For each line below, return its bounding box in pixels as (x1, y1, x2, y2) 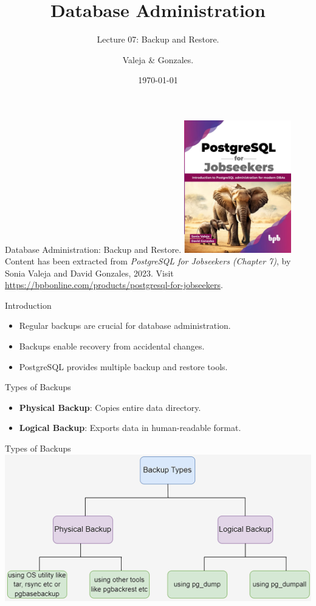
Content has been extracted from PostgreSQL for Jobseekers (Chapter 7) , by (5, 255, 291, 267)
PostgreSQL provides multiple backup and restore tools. (19, 360, 228, 373)
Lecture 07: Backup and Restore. (97, 33, 219, 46)
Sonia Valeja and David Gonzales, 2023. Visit (5, 266, 174, 279)
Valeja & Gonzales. (122, 53, 194, 66)
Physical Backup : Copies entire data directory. (19, 401, 201, 413)
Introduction (5, 298, 52, 311)
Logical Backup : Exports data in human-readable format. (19, 421, 241, 434)
